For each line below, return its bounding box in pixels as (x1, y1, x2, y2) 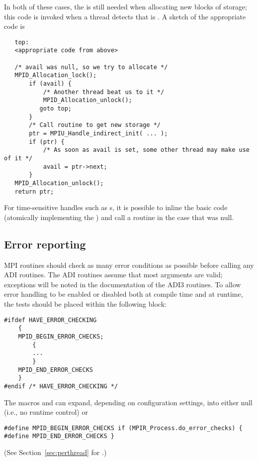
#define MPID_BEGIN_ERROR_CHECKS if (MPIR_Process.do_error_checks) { (4, 424, 243, 432)
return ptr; (14, 188, 54, 195)
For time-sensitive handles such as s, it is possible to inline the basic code (4, 202, 228, 213)
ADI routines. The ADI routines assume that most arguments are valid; (4, 269, 223, 280)
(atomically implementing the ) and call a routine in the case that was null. (4, 212, 234, 222)
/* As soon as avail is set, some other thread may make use (43, 146, 250, 154)
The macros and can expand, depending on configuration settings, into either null (4, 397, 253, 407)
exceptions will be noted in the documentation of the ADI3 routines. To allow (4, 279, 241, 289)
